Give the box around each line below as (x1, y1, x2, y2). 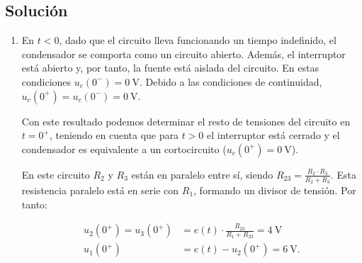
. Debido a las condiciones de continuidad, (139, 74, 322, 89)
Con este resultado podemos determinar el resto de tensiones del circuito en (21, 113, 351, 128)
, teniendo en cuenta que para (49, 128, 179, 142)
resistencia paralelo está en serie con (21, 183, 179, 197)
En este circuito (21, 167, 90, 181)
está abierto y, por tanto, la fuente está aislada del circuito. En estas (21, 60, 319, 75)
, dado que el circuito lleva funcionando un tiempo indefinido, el (59, 33, 336, 47)
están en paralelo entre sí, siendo (131, 167, 273, 181)
